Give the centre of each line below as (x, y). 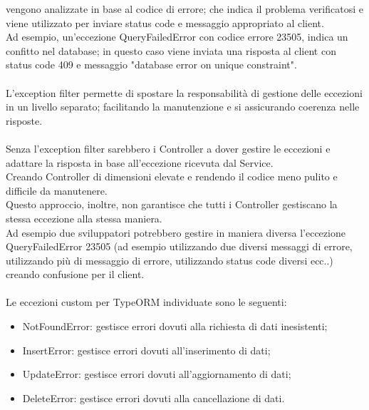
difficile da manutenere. (57, 190)
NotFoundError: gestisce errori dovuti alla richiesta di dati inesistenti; (175, 326)
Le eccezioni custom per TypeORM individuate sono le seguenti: (146, 302)
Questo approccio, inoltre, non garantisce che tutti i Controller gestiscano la (172, 204)
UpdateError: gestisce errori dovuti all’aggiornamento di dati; (157, 374)
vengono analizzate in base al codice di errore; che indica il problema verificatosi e (184, 9)
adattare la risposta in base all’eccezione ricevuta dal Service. (140, 162)
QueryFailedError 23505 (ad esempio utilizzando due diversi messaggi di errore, (179, 246)
